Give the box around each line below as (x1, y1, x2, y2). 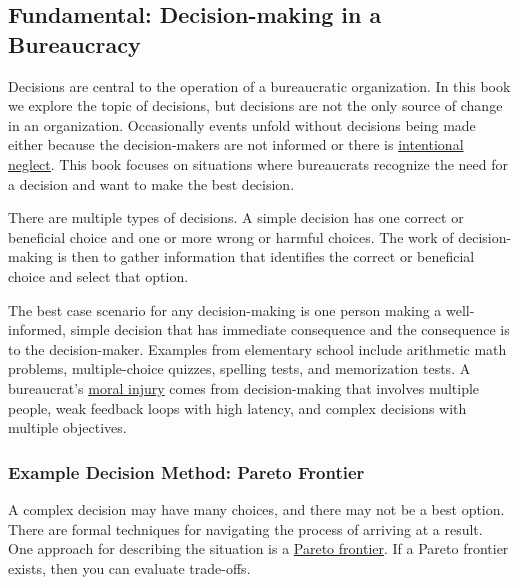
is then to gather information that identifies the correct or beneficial (57, 246, 475, 267)
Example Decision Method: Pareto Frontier (8, 459, 365, 484)
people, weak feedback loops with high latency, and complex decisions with (8, 397, 467, 418)
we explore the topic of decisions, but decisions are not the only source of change (8, 95, 503, 116)
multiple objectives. (8, 417, 127, 438)
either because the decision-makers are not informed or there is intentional (8, 134, 464, 155)
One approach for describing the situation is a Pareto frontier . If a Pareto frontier (8, 538, 509, 559)
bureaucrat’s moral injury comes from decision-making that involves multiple (8, 377, 480, 398)
